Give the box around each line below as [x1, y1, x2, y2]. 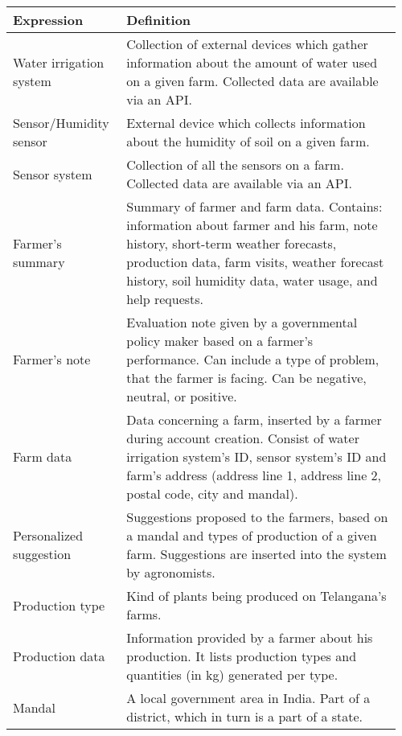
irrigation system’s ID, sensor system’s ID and [126, 447, 387, 466]
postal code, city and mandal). [126, 484, 298, 503]
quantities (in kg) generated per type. [126, 665, 338, 684]
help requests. [126, 290, 204, 308]
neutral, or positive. [126, 387, 237, 405]
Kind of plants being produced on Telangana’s [126, 586, 387, 605]
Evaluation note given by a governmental [126, 313, 358, 331]
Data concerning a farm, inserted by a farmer [126, 410, 382, 429]
